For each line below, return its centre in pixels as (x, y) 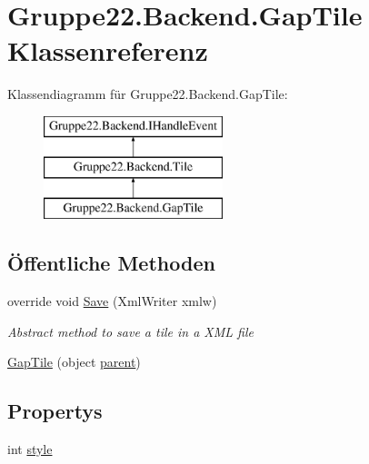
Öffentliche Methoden (111, 263)
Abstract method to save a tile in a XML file (130, 331)
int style (30, 449)
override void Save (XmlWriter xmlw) (112, 301)
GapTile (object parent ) (74, 362)
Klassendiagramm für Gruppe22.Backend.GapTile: (148, 94)
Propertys (55, 411)
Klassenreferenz (108, 50)
